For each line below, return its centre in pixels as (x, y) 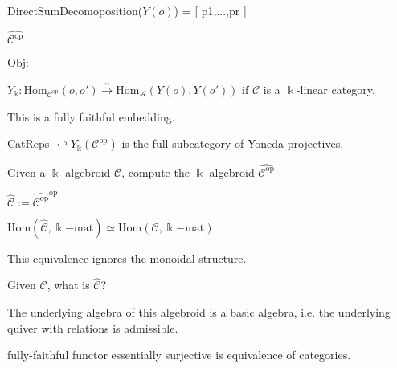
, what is (68, 285)
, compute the (156, 172)
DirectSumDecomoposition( (75, 10)
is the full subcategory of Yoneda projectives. (233, 143)
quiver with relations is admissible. (93, 327)
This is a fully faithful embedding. (91, 116)
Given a (27, 172)
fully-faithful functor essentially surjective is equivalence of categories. (179, 355)
